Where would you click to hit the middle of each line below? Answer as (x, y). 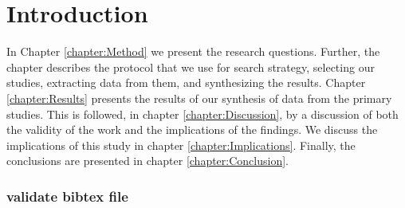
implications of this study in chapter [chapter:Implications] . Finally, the (181, 145)
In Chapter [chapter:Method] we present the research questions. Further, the (193, 51)
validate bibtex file (67, 196)
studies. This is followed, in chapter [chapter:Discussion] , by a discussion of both (202, 114)
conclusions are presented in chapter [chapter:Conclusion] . (147, 161)
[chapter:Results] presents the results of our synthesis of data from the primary (199, 98)
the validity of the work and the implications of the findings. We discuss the (192, 130)
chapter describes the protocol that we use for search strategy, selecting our (191, 67)
